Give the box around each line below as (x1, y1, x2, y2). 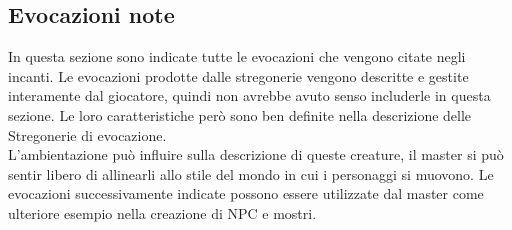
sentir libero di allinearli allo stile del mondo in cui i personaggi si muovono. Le (8, 163, 494, 184)
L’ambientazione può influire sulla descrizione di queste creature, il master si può (8, 144, 504, 165)
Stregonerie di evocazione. (8, 124, 167, 145)
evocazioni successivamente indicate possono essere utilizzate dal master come (8, 183, 484, 204)
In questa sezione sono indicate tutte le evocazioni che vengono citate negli (8, 46, 466, 67)
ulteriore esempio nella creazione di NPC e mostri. (8, 202, 317, 223)
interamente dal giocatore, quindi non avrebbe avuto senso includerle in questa (8, 85, 491, 106)
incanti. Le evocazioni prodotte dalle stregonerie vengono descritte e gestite (8, 65, 469, 86)
